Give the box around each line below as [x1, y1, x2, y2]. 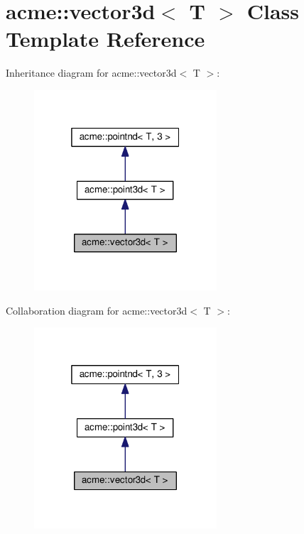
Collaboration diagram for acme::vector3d [6, 303, 188, 317]
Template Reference [6, 24, 205, 53]
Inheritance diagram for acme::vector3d [6, 65, 177, 80]
